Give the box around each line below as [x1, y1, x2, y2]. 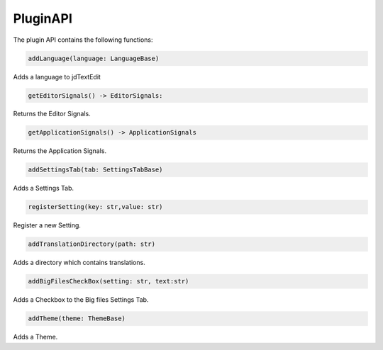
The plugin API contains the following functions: [13, 35, 153, 44]
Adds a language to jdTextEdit [13, 72, 101, 81]
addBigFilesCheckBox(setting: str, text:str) [28, 277, 189, 286]
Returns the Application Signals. [13, 147, 106, 155]
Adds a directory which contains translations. [13, 259, 145, 267]
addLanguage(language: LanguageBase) [28, 54, 160, 62]
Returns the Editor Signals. [13, 110, 91, 118]
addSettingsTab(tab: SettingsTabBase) [28, 166, 163, 174]
